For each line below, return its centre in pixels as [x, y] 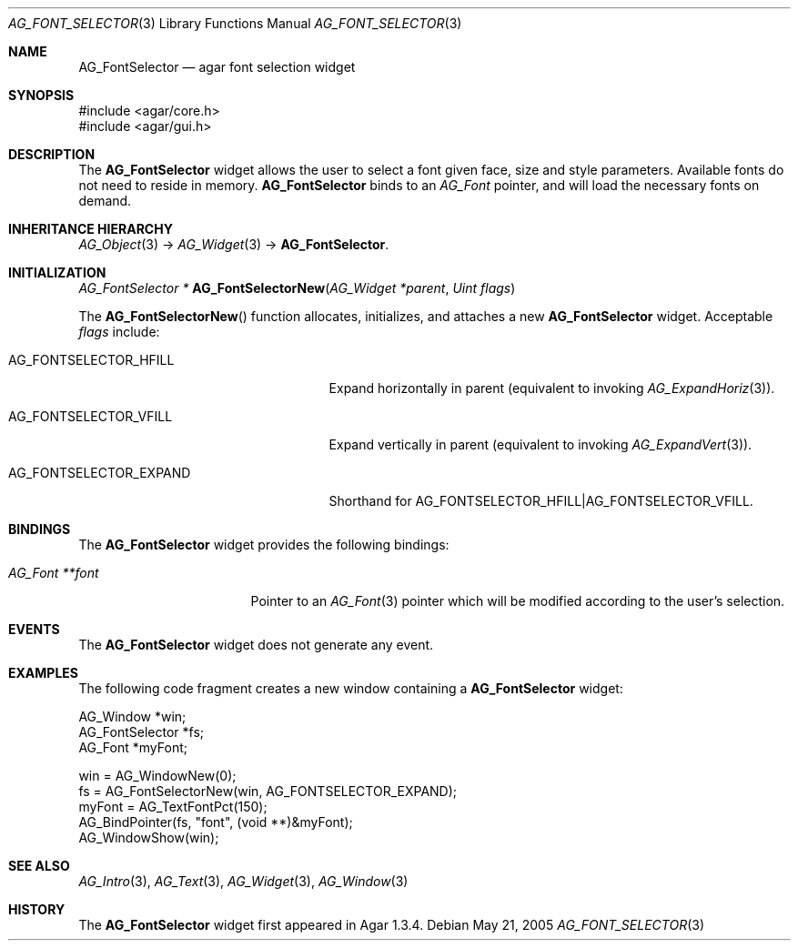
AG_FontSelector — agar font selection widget [217, 67]
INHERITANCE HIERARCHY [91, 229]
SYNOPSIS [41, 95]
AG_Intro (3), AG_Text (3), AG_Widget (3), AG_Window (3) [243, 881]
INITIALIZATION [57, 272]
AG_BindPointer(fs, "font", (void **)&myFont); [216, 822]
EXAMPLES [43, 673]
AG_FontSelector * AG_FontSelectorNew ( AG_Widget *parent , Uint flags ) [297, 288]
